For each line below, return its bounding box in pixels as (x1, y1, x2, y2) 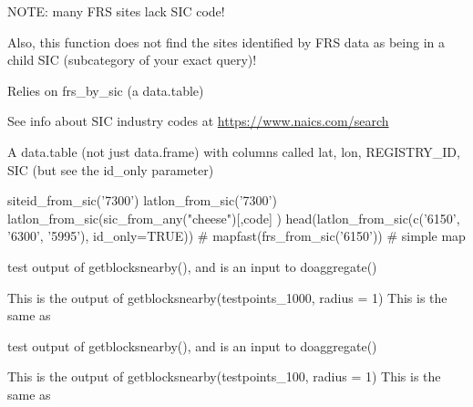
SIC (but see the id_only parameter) (7, 160, 214, 179)
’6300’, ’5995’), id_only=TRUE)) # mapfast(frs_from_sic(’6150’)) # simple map (7, 226, 466, 245)
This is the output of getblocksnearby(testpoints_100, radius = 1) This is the (7, 367, 441, 386)
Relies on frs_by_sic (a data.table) (7, 80, 204, 99)
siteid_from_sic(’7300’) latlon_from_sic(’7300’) (7, 191, 277, 210)
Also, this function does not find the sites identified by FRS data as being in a (7, 32, 445, 51)
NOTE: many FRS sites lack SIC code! (7, 2, 225, 20)
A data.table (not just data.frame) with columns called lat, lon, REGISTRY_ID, (7, 141, 460, 161)
